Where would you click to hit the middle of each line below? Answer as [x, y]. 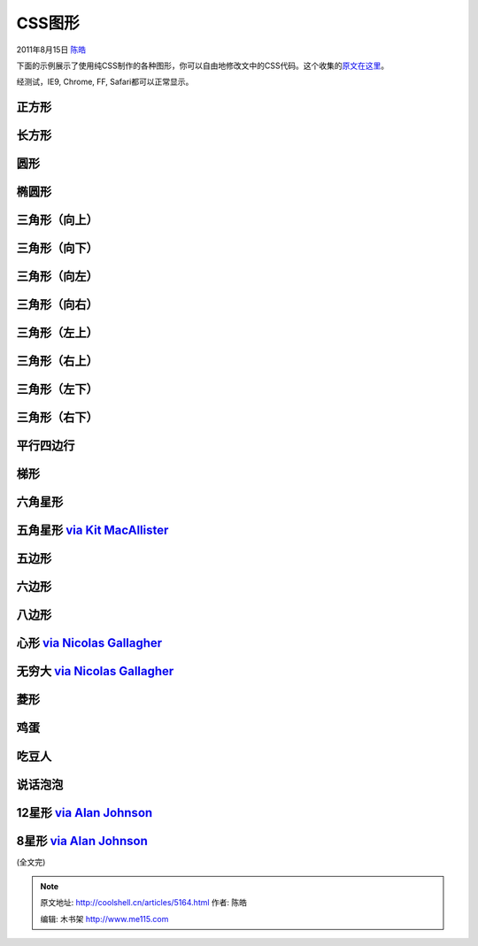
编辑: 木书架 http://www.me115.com [104, 919]
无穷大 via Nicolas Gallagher [95, 671]
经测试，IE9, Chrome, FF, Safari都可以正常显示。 [105, 82]
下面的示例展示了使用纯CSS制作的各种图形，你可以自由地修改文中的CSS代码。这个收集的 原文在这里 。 [203, 65]
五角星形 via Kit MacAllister [93, 531]
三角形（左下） [57, 389]
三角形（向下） [57, 248]
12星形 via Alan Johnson [85, 813]
